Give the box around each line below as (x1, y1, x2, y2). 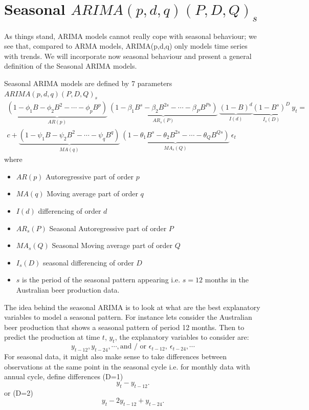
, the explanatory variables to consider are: (115, 332, 249, 342)
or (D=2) (4, 387, 33, 398)
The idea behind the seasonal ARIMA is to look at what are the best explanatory (4, 301, 260, 312)
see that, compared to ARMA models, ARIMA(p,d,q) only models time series (4, 40, 248, 51)
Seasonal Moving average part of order (52, 240, 173, 251)
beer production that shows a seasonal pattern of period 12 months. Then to (4, 321, 245, 332)
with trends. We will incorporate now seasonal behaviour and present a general (4, 50, 252, 61)
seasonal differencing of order (43, 257, 134, 268)
